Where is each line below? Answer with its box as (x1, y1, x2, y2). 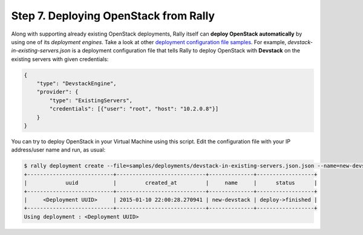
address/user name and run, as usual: (11, 146, 106, 153)
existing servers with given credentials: (11, 55, 109, 63)
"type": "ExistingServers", (49, 97, 133, 104)
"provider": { (36, 88, 79, 95)
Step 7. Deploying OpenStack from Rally (11, 9, 215, 22)
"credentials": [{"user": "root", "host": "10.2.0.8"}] (49, 106, 219, 112)
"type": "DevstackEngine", (36, 80, 117, 87)
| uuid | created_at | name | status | (24, 179, 318, 187)
